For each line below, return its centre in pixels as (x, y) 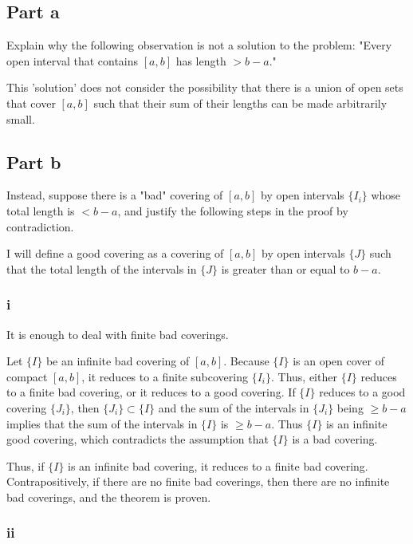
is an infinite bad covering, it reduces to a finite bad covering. (218, 465)
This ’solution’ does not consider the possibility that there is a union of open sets (205, 87)
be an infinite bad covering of (118, 361)
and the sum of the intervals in (234, 407)
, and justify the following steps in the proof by (233, 210)
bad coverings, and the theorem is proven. (109, 497)
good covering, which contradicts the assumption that (138, 439)
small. (21, 118)
